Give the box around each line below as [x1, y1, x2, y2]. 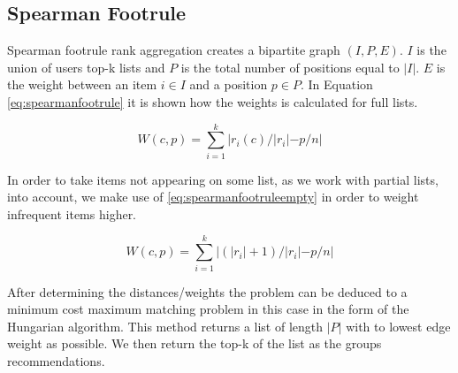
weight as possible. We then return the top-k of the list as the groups [7, 334, 382, 353]
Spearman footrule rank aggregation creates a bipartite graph [7, 41, 340, 59]
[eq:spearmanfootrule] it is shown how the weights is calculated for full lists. [7, 92, 418, 110]
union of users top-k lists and [7, 57, 165, 76]
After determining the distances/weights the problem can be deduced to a [7, 282, 408, 301]
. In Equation [300, 75, 373, 94]
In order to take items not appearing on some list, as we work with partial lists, [7, 170, 439, 188]
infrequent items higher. [7, 204, 137, 223]
